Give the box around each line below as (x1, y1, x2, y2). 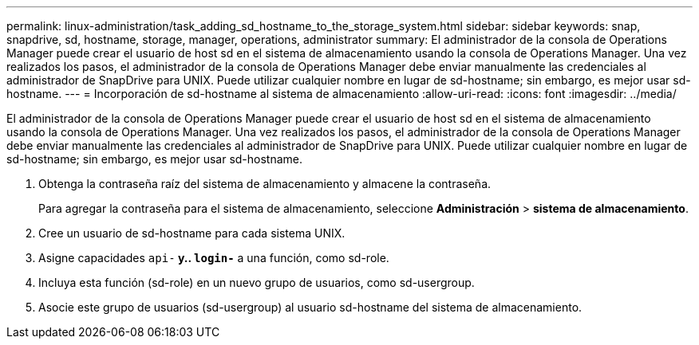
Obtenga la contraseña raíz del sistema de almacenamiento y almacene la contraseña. (38, 177, 492, 190)
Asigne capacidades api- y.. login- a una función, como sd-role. (38, 251, 389, 265)
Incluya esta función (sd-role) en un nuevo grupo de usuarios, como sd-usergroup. (38, 276, 475, 289)
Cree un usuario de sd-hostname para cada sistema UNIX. (38, 226, 346, 240)
